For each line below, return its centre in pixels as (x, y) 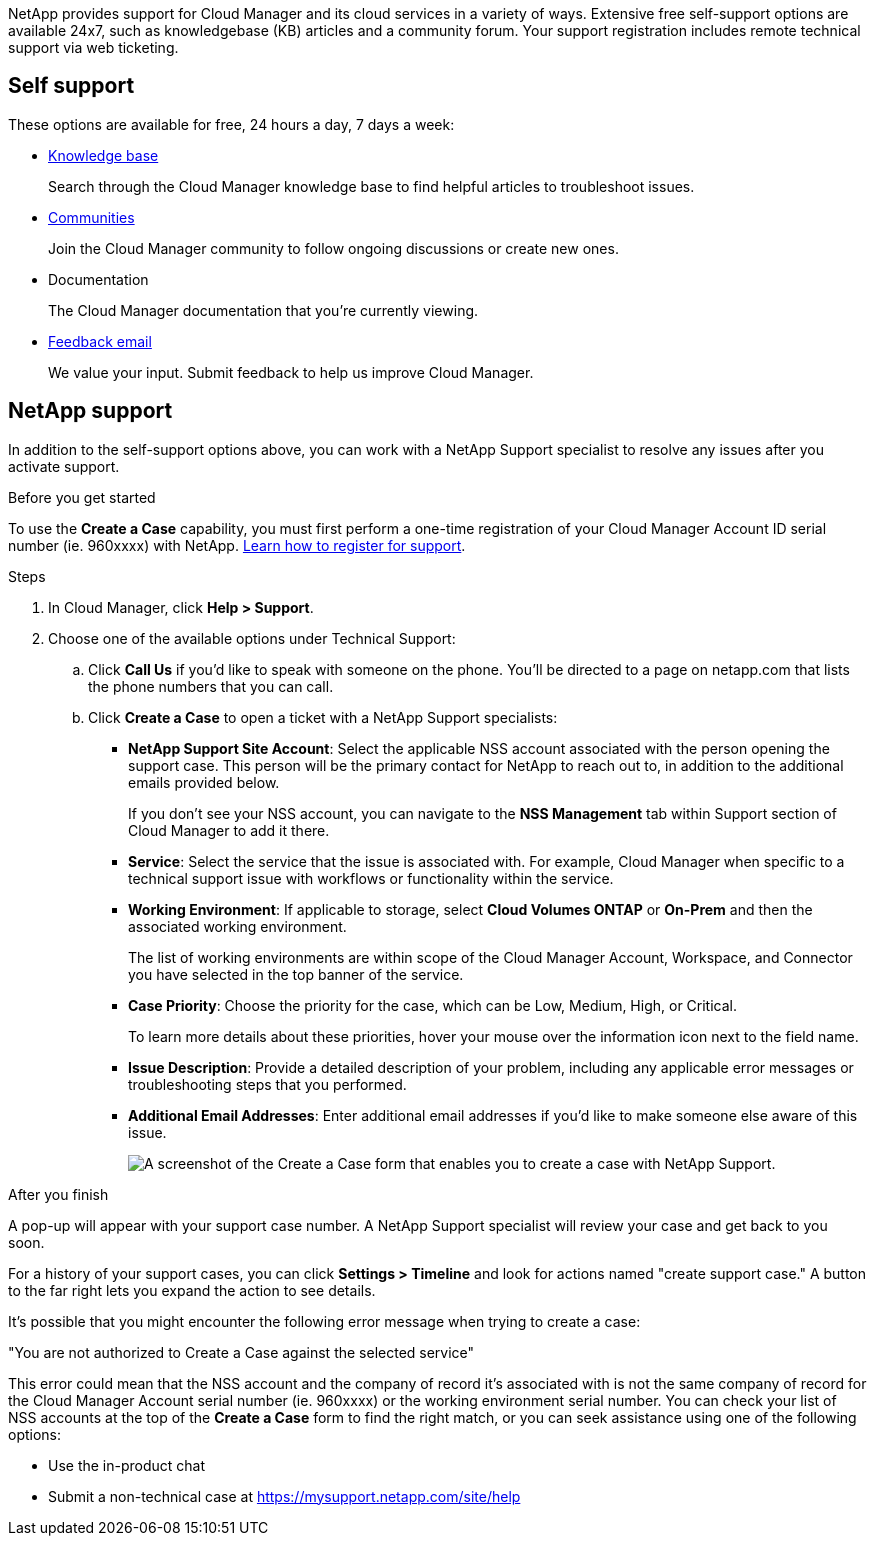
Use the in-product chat (127, 1465)
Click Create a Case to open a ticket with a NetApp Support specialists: (323, 717)
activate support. (64, 466)
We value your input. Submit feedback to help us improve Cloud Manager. (291, 372)
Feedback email (100, 341)
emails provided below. (204, 782)
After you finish (58, 1194)
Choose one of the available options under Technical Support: (252, 638)
